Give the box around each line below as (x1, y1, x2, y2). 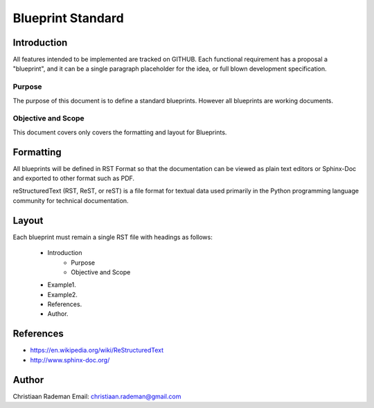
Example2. (47, 290, 78, 299)
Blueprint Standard (12, 10, 124, 26)
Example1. (47, 281, 76, 289)
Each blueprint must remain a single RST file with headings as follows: (12, 233, 213, 241)
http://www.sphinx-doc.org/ (30, 355, 110, 364)
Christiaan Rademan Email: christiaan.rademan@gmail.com (12, 392, 181, 400)
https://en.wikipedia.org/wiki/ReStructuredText (30, 346, 164, 355)
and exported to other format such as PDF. (12, 174, 135, 183)
